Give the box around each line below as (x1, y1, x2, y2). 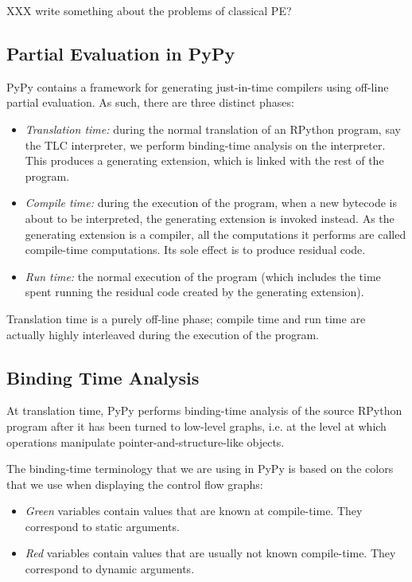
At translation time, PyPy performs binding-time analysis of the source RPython (6, 402, 402, 419)
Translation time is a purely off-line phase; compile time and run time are (6, 310, 366, 326)
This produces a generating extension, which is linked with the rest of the (25, 152, 384, 169)
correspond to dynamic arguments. (25, 561, 195, 577)
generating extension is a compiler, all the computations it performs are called (25, 225, 406, 242)
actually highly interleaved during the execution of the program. (6, 326, 319, 342)
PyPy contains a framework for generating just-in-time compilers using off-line (6, 78, 389, 95)
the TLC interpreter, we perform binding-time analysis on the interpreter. (25, 136, 386, 153)
